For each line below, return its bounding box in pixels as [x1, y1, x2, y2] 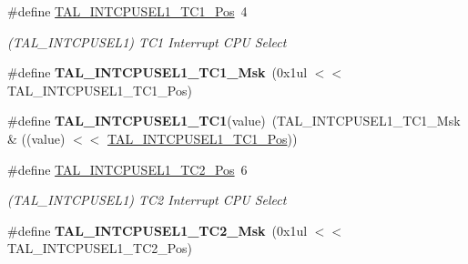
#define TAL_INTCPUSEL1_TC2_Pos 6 [7, 159, 248, 178]
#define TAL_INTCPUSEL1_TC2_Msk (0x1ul [7, 220, 308, 239]
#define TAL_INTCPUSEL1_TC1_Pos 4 [7, 2, 248, 20]
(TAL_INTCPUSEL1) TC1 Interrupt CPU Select [7, 32, 287, 51]
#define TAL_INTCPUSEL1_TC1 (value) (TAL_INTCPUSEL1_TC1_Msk [7, 111, 461, 130]
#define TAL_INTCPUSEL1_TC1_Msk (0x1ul [7, 63, 308, 82]
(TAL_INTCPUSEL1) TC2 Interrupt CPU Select [7, 190, 287, 209]
